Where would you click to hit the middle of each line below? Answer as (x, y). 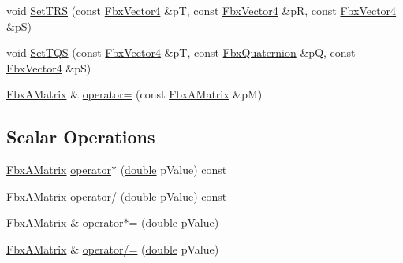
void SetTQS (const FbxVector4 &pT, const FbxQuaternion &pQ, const (181, 52)
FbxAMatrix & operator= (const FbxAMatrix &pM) (134, 94)
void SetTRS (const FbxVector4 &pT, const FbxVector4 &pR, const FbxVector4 (201, 10)
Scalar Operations (81, 137)
